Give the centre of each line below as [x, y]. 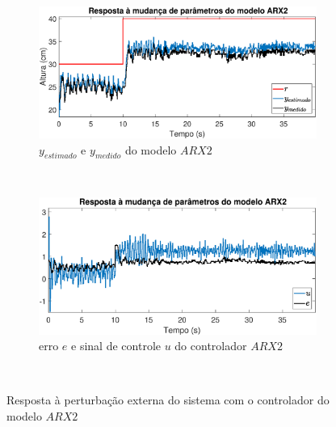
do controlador [211, 346]
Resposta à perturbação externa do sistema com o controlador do [168, 400]
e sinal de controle [116, 346]
